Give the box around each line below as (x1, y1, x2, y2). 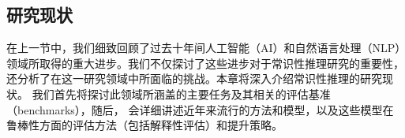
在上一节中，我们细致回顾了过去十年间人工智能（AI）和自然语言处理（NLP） (6, 39, 401, 56)
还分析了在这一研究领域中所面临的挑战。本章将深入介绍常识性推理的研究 (6, 70, 382, 87)
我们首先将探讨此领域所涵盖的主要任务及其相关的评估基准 (32, 85, 331, 102)
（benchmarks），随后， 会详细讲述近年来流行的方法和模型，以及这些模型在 (6, 101, 394, 117)
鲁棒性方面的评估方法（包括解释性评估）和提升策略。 (6, 117, 283, 133)
